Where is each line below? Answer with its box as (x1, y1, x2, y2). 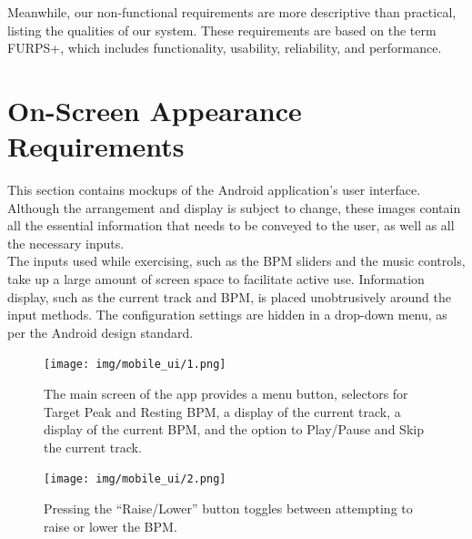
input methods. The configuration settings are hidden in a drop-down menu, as (7, 305, 447, 324)
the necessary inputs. (7, 233, 125, 252)
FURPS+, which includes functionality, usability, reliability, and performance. (7, 38, 442, 57)
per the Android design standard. (7, 322, 194, 341)
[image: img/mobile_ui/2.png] (44, 473, 226, 486)
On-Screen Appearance (7, 91, 302, 128)
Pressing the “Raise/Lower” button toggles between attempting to (44, 499, 413, 518)
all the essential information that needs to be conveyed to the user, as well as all (7, 216, 455, 235)
